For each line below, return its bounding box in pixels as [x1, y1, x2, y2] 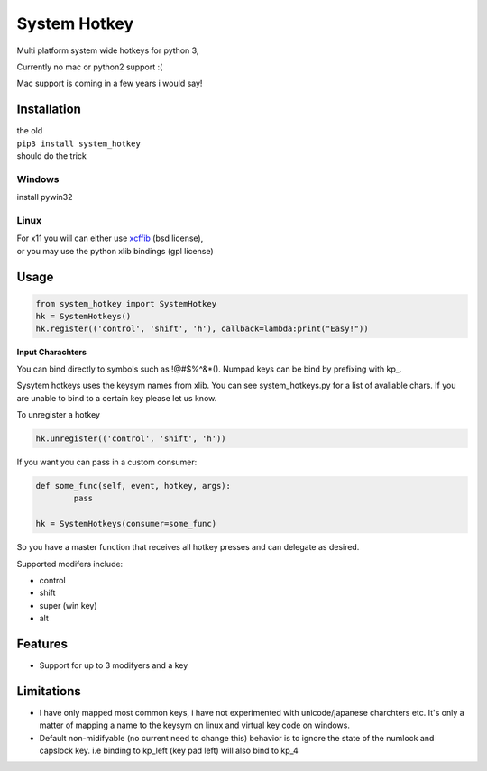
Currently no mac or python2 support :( [16, 61, 163, 72]
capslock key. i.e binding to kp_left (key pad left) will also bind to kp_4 [39, 745, 299, 757]
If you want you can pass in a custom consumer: [16, 456, 198, 467]
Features [16, 636, 68, 651]
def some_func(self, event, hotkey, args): [35, 481, 232, 491]
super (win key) [39, 600, 98, 610]
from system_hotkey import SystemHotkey [35, 298, 216, 308]
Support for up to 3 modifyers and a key [39, 659, 188, 671]
